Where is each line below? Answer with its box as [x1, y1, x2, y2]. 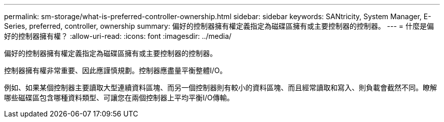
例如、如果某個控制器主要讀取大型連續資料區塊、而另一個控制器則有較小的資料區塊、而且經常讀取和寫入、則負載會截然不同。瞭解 [4, 83, 437, 92]
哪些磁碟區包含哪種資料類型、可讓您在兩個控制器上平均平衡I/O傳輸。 [4, 93, 234, 102]
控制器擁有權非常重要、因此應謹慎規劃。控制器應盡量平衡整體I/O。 [4, 66, 227, 75]
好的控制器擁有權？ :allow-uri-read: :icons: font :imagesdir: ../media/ [4, 32, 232, 40]
